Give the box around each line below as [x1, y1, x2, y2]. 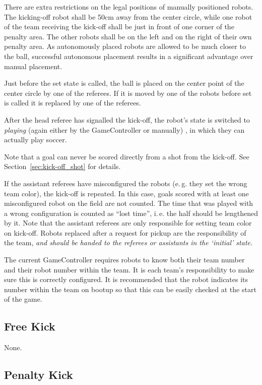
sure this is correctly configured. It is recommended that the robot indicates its [4, 274, 248, 285]
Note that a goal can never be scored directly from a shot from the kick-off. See [4, 151, 249, 161]
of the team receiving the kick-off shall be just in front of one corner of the [4, 21, 234, 32]
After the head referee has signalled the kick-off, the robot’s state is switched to [4, 114, 250, 125]
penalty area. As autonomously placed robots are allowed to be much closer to [4, 41, 246, 51]
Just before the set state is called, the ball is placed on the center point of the [4, 78, 244, 88]
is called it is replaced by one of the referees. [4, 97, 141, 108]
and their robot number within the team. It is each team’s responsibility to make [4, 264, 254, 274]
